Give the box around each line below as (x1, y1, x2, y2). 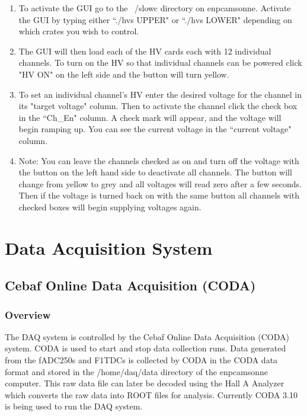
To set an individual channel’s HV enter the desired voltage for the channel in (18, 88, 302, 100)
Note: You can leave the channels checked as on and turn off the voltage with (18, 154, 299, 167)
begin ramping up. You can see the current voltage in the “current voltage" (18, 123, 292, 135)
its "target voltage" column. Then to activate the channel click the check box (18, 100, 298, 112)
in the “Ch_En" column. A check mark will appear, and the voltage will (18, 111, 282, 123)
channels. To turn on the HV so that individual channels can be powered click (18, 56, 302, 69)
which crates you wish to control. (18, 25, 139, 37)
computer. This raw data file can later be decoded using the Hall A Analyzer (5, 377, 284, 389)
